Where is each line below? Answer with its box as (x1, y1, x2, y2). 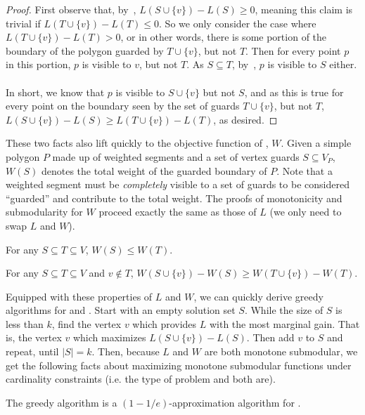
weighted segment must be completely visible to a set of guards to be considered (6, 177, 350, 192)
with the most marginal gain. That (209, 316, 360, 331)
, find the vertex (51, 316, 122, 331)
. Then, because (91, 344, 160, 359)
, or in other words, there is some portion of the (120, 29, 327, 44)
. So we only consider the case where (159, 15, 316, 30)
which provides (132, 316, 197, 331)
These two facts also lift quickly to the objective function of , (6, 136, 269, 150)
